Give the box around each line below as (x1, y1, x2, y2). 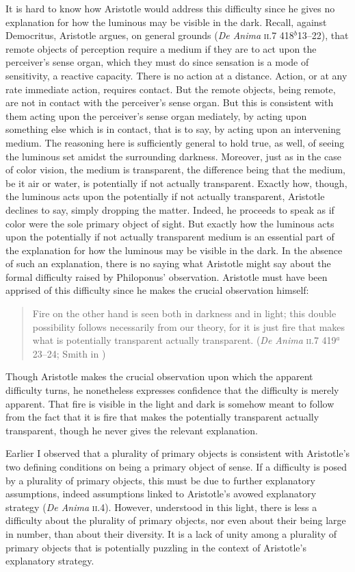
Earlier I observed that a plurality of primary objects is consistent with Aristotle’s (5, 446, 350, 460)
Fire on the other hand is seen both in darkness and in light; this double (32, 306, 337, 321)
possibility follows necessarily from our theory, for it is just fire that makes (32, 319, 345, 334)
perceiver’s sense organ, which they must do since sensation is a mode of (5, 55, 309, 69)
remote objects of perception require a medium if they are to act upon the (5, 41, 317, 55)
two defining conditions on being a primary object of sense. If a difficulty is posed (5, 460, 347, 473)
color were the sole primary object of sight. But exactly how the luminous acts (5, 216, 334, 230)
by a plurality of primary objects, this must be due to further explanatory (5, 473, 315, 487)
